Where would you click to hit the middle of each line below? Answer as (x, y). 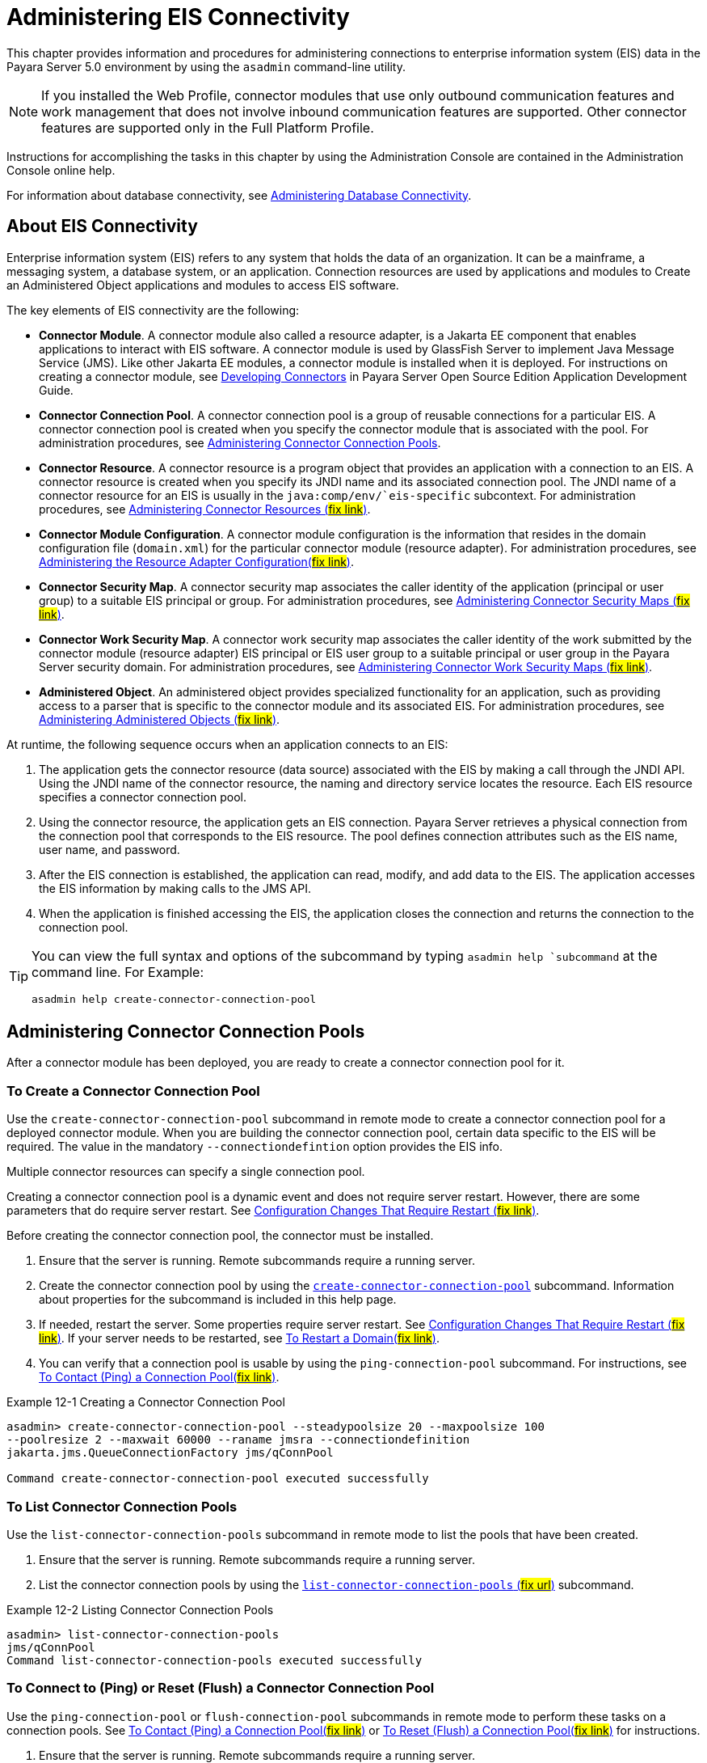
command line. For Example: (118, 972)
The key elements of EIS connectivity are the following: (153, 310)
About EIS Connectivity (102, 226)
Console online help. (61, 170)
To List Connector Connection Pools (122, 1506)
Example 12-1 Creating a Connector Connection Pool (146, 1402)
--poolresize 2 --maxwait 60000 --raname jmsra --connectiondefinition (238, 1440)
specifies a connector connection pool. (143, 797)
